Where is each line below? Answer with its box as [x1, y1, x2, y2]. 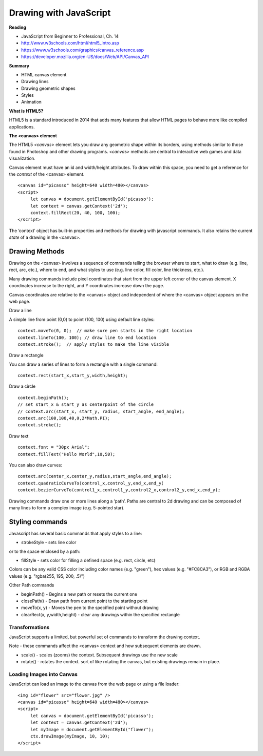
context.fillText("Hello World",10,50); [18, 451, 115, 457]
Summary [9, 63, 29, 68]
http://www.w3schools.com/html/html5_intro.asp [21, 40, 119, 46]
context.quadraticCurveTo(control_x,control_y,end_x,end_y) [18, 480, 164, 486]
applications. [9, 124, 35, 129]
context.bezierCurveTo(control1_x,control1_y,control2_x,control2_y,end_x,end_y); [18, 487, 221, 493]
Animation [21, 99, 42, 105]
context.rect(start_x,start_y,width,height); [18, 373, 129, 378]
